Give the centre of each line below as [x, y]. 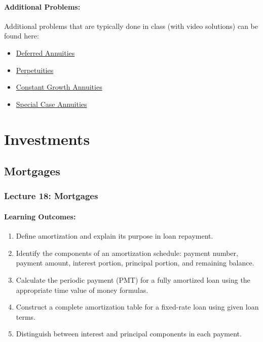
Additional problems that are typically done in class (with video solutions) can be [131, 26]
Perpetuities [35, 70]
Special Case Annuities [51, 104]
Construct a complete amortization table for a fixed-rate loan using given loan [137, 307]
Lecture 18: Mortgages [51, 196]
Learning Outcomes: [40, 216]
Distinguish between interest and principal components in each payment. [129, 334]
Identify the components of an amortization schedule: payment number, [127, 253]
